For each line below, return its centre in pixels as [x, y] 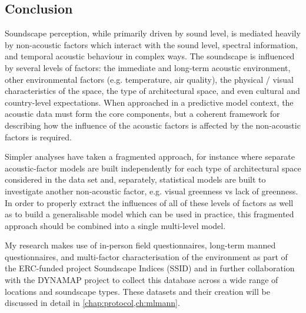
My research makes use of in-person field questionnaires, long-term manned [140, 245]
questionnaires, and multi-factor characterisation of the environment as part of [146, 256]
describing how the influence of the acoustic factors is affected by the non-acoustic [153, 125]
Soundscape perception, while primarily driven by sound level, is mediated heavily [153, 33]
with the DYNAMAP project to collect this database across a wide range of [142, 280]
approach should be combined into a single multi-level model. [115, 225]
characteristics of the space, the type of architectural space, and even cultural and [152, 91]
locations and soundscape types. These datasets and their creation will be [137, 291]
